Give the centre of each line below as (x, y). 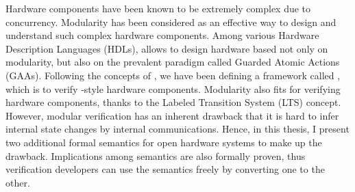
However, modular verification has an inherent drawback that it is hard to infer (172, 115)
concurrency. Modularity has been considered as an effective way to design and (171, 22)
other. (18, 182)
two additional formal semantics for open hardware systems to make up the (164, 142)
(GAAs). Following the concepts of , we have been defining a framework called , (173, 75)
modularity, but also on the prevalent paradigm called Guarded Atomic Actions (173, 62)
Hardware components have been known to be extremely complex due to (158, 8)
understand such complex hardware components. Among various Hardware (162, 35)
